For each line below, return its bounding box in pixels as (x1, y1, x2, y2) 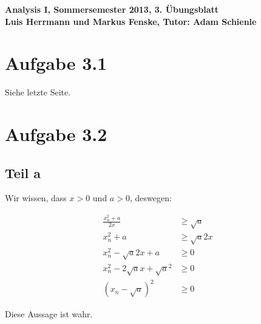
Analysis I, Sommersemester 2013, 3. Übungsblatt (5, 3, 219, 15)
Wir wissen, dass (5, 191, 67, 204)
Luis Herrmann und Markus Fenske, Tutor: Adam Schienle (5, 15, 257, 27)
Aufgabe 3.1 (5, 50, 107, 75)
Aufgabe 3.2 (5, 122, 107, 146)
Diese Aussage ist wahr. (5, 308, 93, 320)
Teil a (5, 163, 41, 182)
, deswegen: (129, 191, 172, 204)
